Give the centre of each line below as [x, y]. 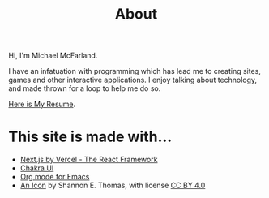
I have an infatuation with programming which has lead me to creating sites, [135, 71]
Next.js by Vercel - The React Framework [89, 160]
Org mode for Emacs [55, 177]
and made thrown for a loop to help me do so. [85, 88]
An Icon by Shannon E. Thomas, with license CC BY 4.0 [113, 185]
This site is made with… [90, 137]
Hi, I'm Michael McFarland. [53, 56]
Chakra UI [37, 168]
